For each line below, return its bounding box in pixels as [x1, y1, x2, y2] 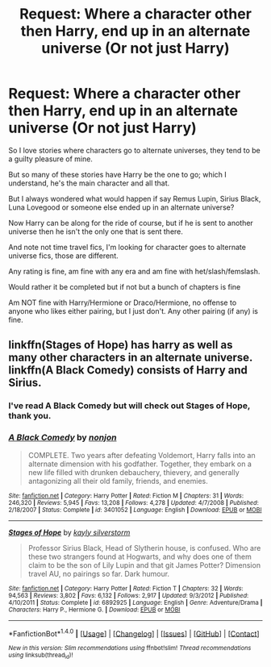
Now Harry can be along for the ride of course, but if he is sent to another [8, 218, 254, 227]
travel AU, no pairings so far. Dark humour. [27, 569, 170, 578]
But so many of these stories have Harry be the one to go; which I [8, 169, 227, 179]
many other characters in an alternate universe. [8, 351, 252, 365]
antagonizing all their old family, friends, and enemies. [27, 476, 208, 486]
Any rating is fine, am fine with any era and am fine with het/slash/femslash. [8, 266, 261, 276]
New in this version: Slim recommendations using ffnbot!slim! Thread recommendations [8, 644, 252, 652]
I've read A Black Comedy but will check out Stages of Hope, [8, 400, 251, 411]
